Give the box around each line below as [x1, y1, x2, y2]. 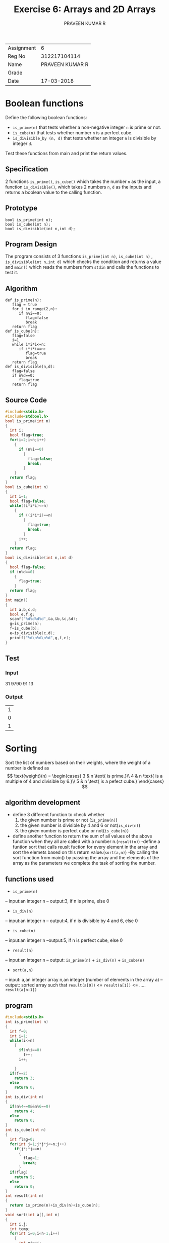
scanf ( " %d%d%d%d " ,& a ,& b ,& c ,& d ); [10, 616, 78, 621]
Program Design [5, 240, 57, 248]
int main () [5, 597, 28, 603]
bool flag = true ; [10, 432, 44, 438]
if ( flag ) [10, 1170, 28, 1175]
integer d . [12, 140, 33, 147]
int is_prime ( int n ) [5, 1019, 49, 1025]
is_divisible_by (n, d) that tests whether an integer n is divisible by [12, 135, 156, 141]
